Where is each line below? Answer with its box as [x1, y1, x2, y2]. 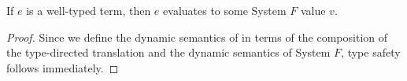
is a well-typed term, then [26, 2, 151, 18]
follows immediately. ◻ [6, 59, 119, 75]
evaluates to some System [163, 2, 287, 18]
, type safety [341, 44, 401, 61]
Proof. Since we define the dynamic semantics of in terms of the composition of [6, 28, 388, 45]
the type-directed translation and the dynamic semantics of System [6, 44, 331, 61]
